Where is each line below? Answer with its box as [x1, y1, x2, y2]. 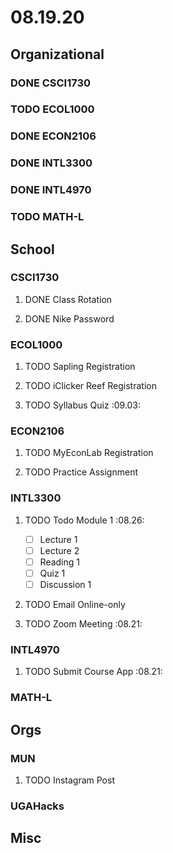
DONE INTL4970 [10, 183, 92, 197]
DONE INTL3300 [10, 156, 93, 170]
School [10, 241, 55, 258]
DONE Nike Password [24, 312, 115, 325]
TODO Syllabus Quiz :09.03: [24, 399, 142, 411]
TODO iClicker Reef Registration [24, 380, 157, 392]
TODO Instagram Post [24, 774, 115, 786]
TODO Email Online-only [24, 599, 126, 610]
